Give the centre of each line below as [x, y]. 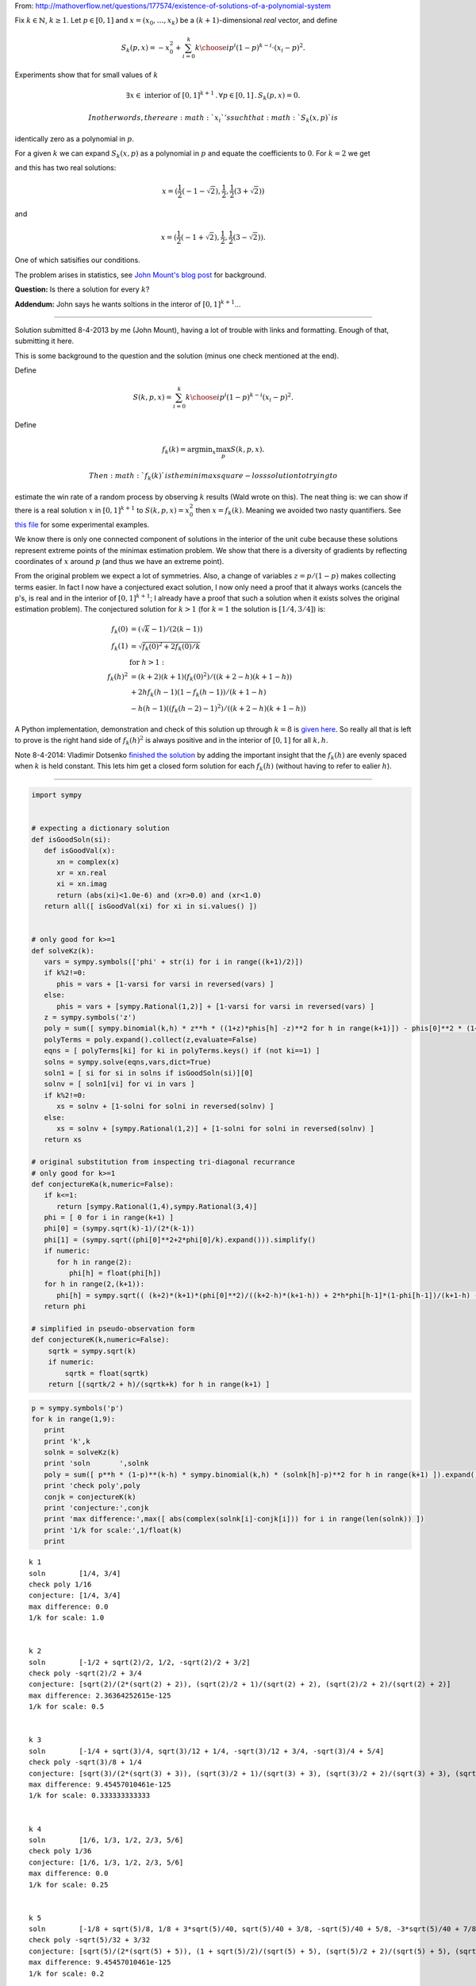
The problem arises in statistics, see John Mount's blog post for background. [140, 275]
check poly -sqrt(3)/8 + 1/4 [85, 1762]
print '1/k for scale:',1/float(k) [113, 1530]
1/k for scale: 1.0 [67, 1618]
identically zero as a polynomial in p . [75, 138]
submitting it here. [44, 341]
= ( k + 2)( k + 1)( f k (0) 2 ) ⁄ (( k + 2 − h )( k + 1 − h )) [211, 677]
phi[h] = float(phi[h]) [115, 1273]
